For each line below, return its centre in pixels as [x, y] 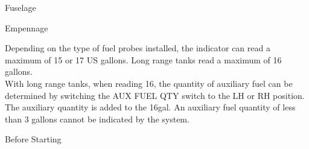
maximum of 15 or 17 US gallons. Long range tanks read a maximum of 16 [143, 59]
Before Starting [33, 139]
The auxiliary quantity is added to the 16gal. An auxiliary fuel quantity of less [150, 107]
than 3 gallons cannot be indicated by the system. [97, 119]
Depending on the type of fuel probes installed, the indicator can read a [138, 48]
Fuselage [21, 7]
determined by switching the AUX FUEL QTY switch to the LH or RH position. [155, 95]
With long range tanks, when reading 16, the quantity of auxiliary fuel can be [149, 83]
